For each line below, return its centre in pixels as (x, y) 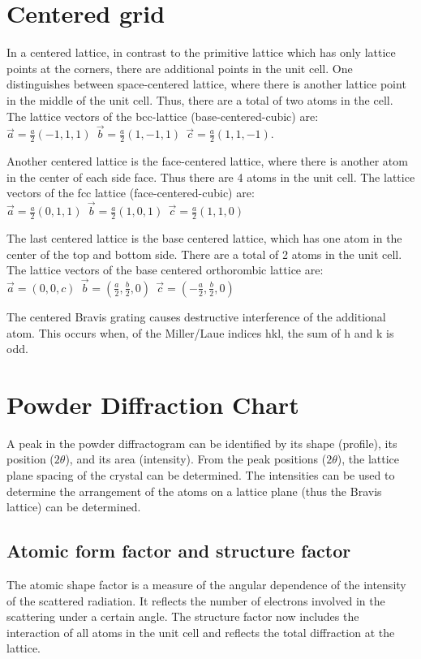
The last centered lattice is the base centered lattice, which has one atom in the (204, 237)
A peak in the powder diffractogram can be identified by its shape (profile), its (202, 443)
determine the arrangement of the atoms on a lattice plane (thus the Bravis (194, 491)
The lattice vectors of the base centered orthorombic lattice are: (165, 270)
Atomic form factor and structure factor (179, 551)
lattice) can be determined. (74, 507)
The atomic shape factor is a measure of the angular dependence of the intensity (206, 585)
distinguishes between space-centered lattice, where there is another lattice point (206, 84)
